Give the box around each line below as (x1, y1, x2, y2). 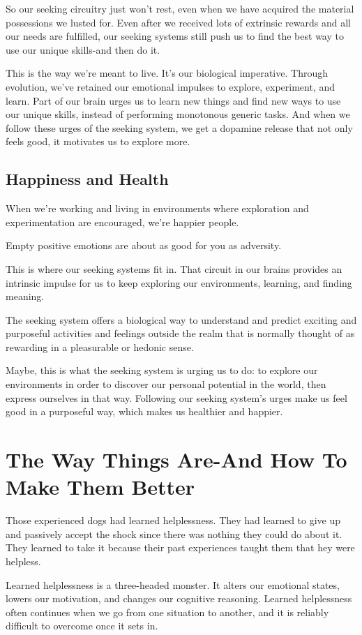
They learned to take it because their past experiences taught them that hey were (6, 540, 355, 555)
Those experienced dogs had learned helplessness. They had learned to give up (6, 513, 341, 528)
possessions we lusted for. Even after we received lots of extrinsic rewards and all (6, 15, 351, 29)
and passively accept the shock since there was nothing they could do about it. (6, 526, 342, 541)
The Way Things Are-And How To (6, 445, 347, 474)
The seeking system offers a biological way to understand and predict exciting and (6, 312, 357, 327)
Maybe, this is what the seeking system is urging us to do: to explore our (6, 363, 318, 378)
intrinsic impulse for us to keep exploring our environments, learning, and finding (6, 275, 352, 290)
